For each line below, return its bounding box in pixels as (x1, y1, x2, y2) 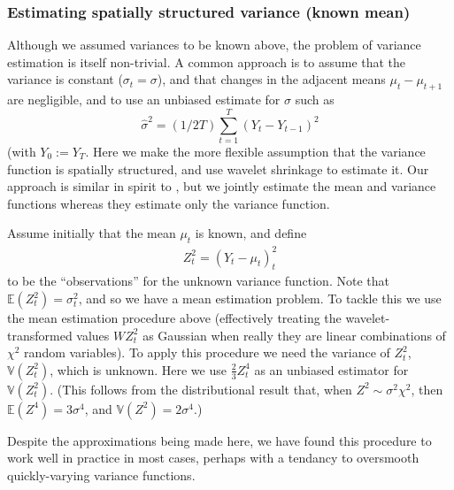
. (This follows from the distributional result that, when (50, 379, 352, 398)
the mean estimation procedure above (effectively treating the (7, 309, 342, 327)
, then (411, 379, 443, 398)
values (76, 325, 110, 344)
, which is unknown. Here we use (50, 360, 227, 379)
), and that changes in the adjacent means (157, 70, 386, 88)
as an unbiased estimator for (254, 360, 409, 379)
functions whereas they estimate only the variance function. (7, 194, 330, 212)
